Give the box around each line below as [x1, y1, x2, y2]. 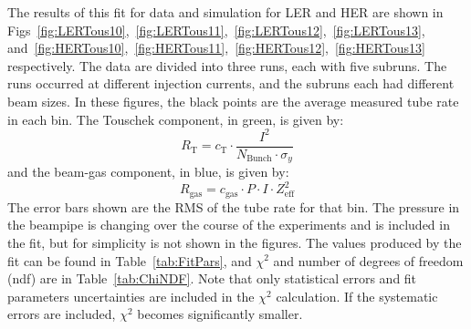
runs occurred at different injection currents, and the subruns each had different [7, 74, 455, 93]
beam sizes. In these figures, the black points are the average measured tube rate [7, 91, 459, 110]
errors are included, [7, 304, 116, 324]
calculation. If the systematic [276, 286, 438, 305]
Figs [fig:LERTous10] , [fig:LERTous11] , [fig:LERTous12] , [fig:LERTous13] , [7, 20, 425, 39]
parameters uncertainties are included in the [7, 286, 255, 305]
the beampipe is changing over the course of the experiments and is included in [7, 215, 450, 234]
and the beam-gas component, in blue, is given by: [7, 162, 289, 181]
